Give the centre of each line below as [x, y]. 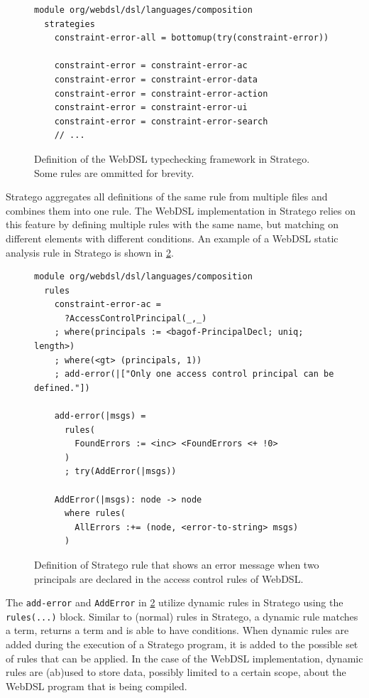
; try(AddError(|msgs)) [120, 472]
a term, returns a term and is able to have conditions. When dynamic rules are [177, 630]
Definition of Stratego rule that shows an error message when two [177, 564]
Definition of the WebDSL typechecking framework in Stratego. [172, 158]
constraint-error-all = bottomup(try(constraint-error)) [192, 38]
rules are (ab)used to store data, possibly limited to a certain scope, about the [176, 672]
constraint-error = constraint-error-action [161, 93]
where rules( [95, 514]
